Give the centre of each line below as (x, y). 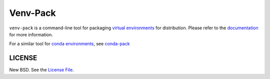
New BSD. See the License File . (42, 70)
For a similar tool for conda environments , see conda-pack (69, 44)
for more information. (31, 34)
